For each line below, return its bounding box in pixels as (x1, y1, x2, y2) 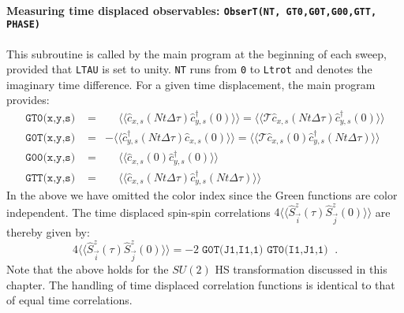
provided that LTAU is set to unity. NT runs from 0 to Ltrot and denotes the (6, 61, 372, 77)
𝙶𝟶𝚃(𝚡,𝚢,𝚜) (25, 132, 76, 144)
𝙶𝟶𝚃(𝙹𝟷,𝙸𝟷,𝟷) (201, 244, 264, 256)
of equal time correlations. (6, 292, 133, 308)
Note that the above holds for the (6, 261, 169, 278)
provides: (6, 91, 50, 108)
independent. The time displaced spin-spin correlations (6, 203, 271, 220)
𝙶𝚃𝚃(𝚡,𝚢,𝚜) (25, 172, 76, 184)
